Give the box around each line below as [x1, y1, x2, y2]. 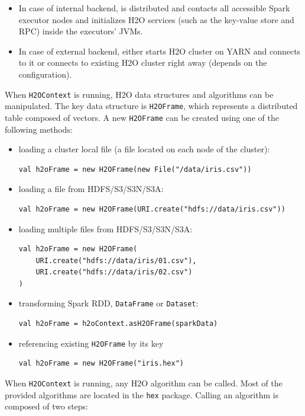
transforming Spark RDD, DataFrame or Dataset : [18, 297, 199, 309]
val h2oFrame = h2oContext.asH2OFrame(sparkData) [18, 319, 218, 328]
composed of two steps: [5, 400, 88, 412]
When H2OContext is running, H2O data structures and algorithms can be [5, 88, 274, 100]
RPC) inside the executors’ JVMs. [18, 25, 143, 37]
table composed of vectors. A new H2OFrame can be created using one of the [5, 111, 279, 123]
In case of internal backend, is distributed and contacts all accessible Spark [18, 2, 290, 14]
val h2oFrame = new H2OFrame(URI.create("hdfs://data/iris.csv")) [18, 204, 285, 213]
